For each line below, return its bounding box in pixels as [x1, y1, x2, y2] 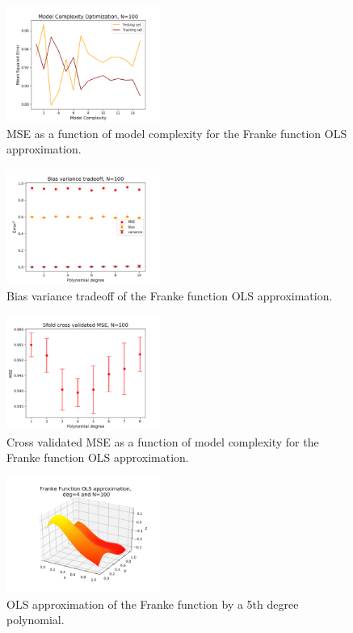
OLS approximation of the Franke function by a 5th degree [6, 595, 299, 612]
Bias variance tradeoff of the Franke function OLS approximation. [6, 287, 333, 304]
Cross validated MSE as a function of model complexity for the [6, 433, 319, 450]
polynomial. [6, 611, 65, 628]
